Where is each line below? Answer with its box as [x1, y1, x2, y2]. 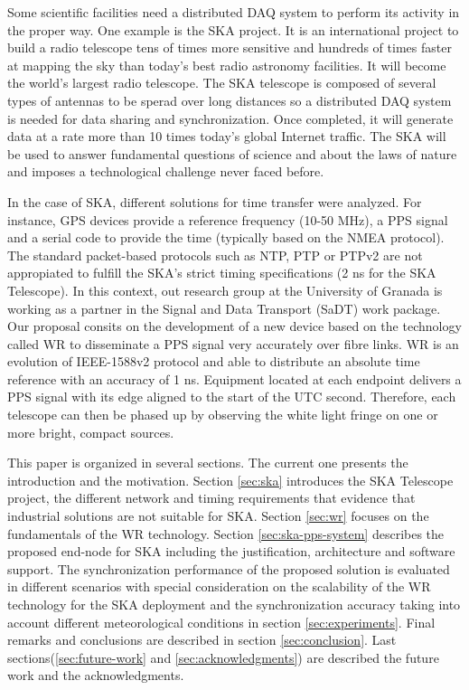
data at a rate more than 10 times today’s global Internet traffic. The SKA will [7, 127, 446, 146]
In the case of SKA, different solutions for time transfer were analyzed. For [7, 192, 422, 211]
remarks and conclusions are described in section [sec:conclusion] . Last [7, 630, 397, 649]
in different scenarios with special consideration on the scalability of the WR [7, 577, 431, 596]
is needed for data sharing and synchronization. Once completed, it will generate [7, 109, 454, 128]
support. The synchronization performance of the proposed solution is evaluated [7, 559, 450, 578]
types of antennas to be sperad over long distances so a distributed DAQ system [7, 90, 452, 109]
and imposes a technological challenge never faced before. [7, 162, 324, 181]
